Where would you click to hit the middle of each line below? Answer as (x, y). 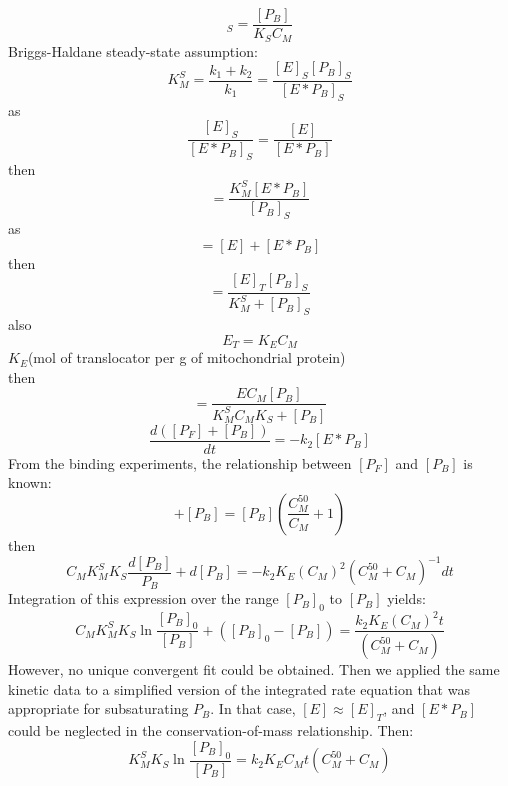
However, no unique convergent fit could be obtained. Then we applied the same (254, 669)
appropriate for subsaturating (98, 708)
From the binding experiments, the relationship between (180, 462)
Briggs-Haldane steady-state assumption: (133, 50)
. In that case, (253, 708)
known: (30, 482)
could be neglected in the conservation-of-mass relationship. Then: (211, 730)
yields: (406, 598)
